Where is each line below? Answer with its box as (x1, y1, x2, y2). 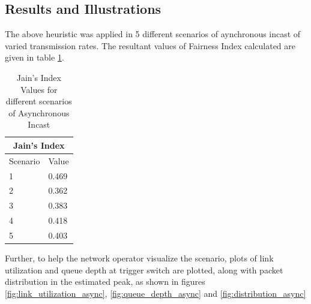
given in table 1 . (5, 51, 64, 64)
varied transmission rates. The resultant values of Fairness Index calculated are (5, 39, 296, 52)
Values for (20, 83, 58, 95)
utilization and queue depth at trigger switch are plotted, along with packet (5, 263, 283, 276)
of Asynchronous (8, 106, 70, 119)
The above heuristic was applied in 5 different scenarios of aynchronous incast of (5, 28, 301, 40)
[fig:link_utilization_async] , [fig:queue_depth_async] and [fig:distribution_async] (5, 287, 306, 299)
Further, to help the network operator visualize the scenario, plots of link (5, 252, 274, 264)
